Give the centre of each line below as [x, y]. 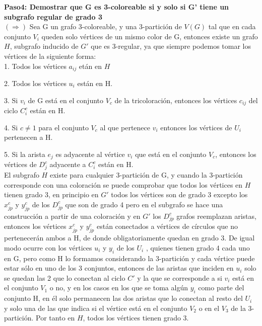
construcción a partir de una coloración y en [72, 216]
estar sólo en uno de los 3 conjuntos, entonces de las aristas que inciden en [119, 268]
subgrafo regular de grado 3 [53, 16]
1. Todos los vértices [35, 66]
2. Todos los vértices [35, 83]
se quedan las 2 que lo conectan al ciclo [65, 277]
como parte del [221, 288]
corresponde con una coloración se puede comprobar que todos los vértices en [123, 184]
